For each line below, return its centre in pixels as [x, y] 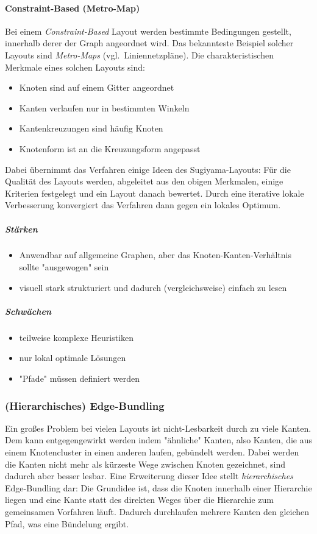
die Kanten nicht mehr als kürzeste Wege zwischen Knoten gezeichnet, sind [145, 464]
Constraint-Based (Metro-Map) [73, 8]
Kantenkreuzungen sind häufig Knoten [91, 128]
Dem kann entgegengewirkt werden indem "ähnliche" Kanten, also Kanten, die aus [158, 440]
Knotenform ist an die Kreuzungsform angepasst [110, 148]
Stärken [21, 229]
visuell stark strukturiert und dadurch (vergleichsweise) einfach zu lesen [153, 287]
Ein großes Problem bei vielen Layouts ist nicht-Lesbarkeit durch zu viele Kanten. [158, 428]
